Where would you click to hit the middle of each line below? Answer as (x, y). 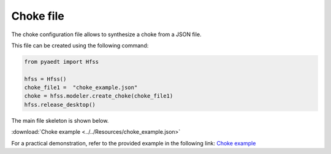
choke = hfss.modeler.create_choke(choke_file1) (99, 96)
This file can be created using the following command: (80, 45)
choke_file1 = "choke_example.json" (81, 88)
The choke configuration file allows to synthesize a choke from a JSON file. (106, 34)
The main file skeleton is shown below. (60, 120)
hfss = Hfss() (45, 79)
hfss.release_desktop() (60, 105)
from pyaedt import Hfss (62, 62)
